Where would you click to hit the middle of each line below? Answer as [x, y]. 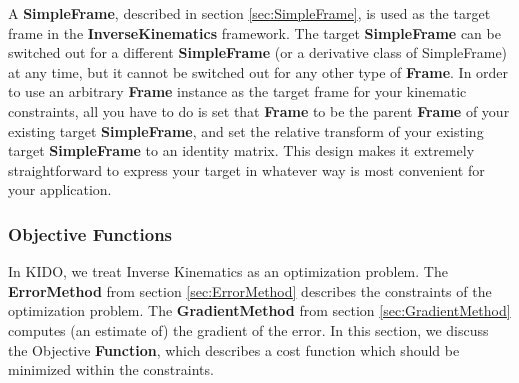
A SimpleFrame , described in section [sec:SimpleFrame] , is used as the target [249, 13]
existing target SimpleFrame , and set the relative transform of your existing [246, 130]
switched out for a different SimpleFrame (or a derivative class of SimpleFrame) [258, 52]
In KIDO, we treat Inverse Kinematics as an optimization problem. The [228, 271]
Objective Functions [90, 233]
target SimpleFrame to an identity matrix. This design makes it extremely [241, 150]
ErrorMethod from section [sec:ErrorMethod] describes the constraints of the [250, 290]
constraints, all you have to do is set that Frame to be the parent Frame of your [259, 110]
